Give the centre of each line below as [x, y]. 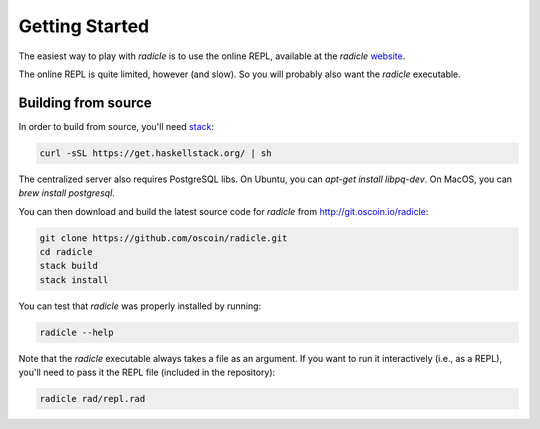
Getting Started [84, 26]
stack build [69, 266]
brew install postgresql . [66, 193]
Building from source [85, 102]
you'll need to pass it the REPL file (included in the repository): [147, 372]
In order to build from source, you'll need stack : [116, 126]
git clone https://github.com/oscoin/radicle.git [163, 238]
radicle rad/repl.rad [92, 399]
